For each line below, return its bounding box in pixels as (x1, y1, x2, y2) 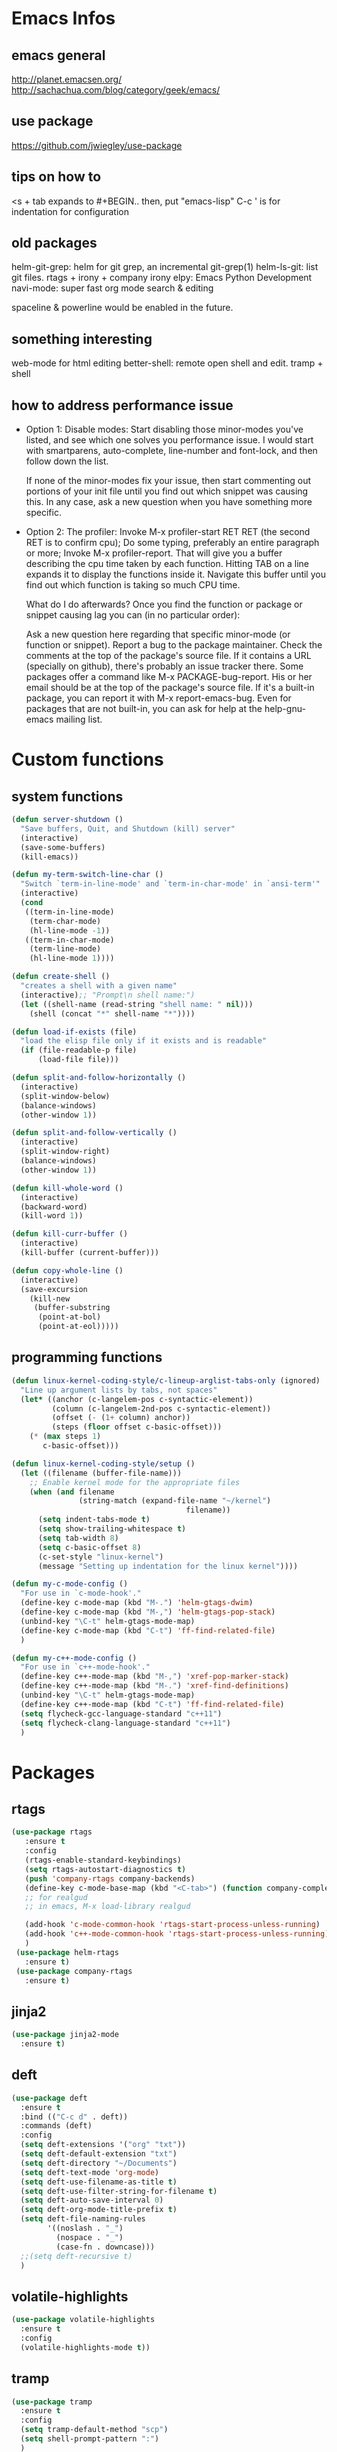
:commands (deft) (20, 2121, 93, 2131)
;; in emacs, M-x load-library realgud (24, 1902, 191, 1912)
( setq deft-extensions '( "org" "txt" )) (20, 2140, 187, 2150)
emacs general (11, 47, 106, 64)
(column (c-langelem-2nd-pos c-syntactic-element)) (51, 1403, 272, 1414)
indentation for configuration (11, 205, 129, 217)
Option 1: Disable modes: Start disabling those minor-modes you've (25, 423, 304, 436)
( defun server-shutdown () (11, 815, 124, 825)
